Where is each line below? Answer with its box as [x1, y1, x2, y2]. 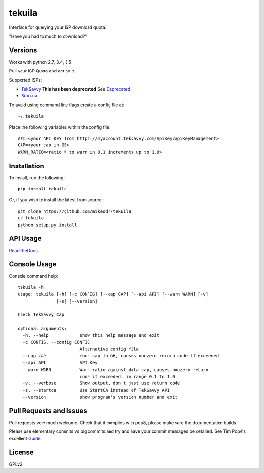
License [9, 448, 34, 456]
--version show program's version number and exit [22, 394, 178, 400]
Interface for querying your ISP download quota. [9, 24, 107, 30]
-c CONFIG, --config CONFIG [22, 339, 90, 345]
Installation [9, 162, 44, 170]
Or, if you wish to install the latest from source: [9, 197, 103, 203]
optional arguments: [18, 326, 67, 331]
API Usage [9, 235, 42, 243]
